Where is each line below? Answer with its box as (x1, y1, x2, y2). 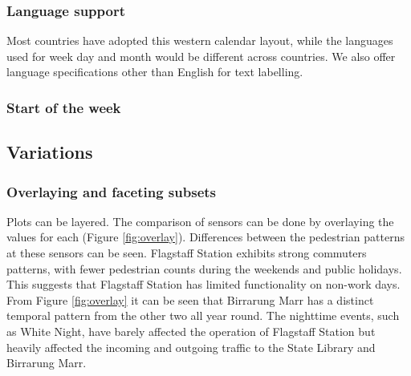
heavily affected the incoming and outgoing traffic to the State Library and (6, 338, 376, 355)
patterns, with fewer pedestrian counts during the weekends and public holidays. (6, 260, 402, 277)
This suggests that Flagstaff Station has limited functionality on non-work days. (6, 276, 401, 293)
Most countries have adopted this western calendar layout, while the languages (6, 32, 393, 49)
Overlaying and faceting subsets (6, 181, 216, 201)
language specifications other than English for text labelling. (6, 63, 303, 80)
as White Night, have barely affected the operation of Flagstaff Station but (6, 323, 376, 339)
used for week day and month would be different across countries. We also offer (6, 47, 396, 64)
